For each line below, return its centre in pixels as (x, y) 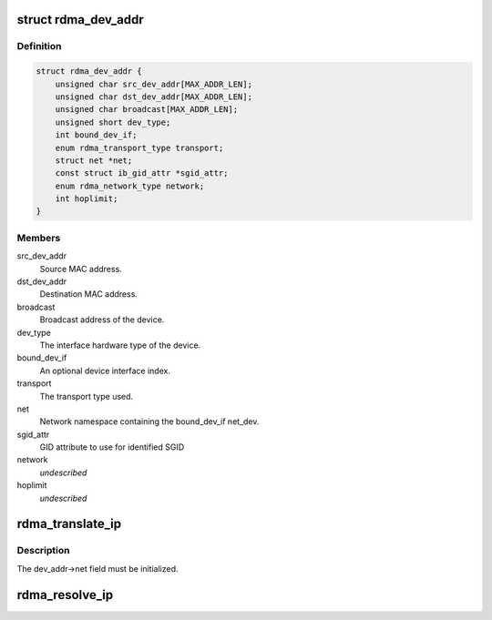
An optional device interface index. (105, 371)
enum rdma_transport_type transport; (139, 147)
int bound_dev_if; (96, 135)
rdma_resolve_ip (65, 595)
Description (43, 551)
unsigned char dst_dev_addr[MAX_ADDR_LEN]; (154, 97)
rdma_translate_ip (69, 524)
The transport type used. (87, 396)
